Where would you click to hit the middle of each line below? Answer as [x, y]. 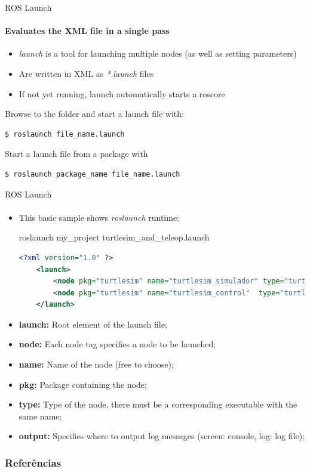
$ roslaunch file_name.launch [65, 134]
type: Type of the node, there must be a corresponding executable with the [158, 404]
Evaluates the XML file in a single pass [87, 31]
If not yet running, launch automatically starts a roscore [122, 93]
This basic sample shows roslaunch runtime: [99, 217]
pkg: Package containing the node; [83, 384]
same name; [40, 416]
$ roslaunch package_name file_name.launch [93, 174]
